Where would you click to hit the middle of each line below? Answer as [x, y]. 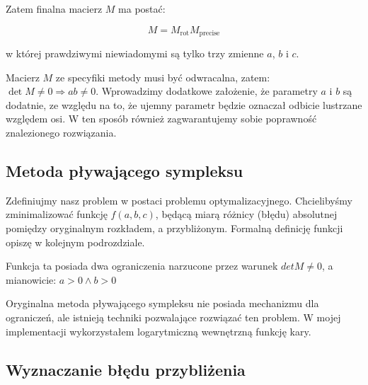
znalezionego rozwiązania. [61, 133]
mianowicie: [31, 279]
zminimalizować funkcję [57, 214]
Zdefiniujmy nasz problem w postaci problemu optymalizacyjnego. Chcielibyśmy [179, 200]
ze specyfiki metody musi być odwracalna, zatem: [163, 77]
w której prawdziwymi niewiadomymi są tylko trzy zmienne [135, 53]
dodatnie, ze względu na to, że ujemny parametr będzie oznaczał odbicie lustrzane [184, 104]
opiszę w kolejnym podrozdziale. [75, 242]
